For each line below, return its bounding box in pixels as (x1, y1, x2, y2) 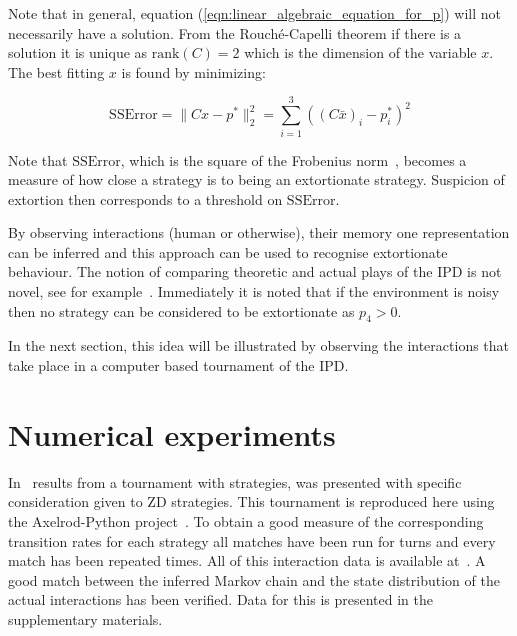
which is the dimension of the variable (244, 42, 477, 63)
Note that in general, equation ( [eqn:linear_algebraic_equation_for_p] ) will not (8, 3, 501, 23)
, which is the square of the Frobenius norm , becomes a (120, 149, 467, 170)
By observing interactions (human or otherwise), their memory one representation (8, 222, 510, 243)
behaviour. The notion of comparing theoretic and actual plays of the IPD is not (8, 261, 502, 282)
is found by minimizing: (121, 61, 266, 82)
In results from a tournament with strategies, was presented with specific (8, 471, 462, 492)
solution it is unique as (8, 42, 148, 63)
